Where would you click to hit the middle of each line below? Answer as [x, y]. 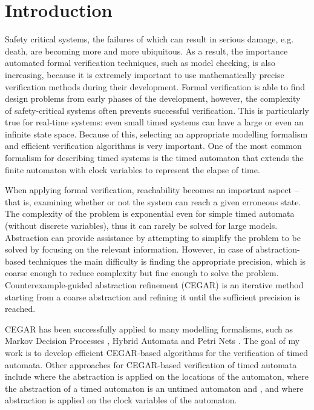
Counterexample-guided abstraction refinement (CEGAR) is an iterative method [154, 285]
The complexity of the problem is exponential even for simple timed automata [150, 213]
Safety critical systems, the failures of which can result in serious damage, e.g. [149, 39]
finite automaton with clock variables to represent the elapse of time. [132, 169]
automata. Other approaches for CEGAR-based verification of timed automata [151, 364]
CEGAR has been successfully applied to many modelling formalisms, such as [149, 329]
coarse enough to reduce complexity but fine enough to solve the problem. [142, 273]
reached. [20, 309]
